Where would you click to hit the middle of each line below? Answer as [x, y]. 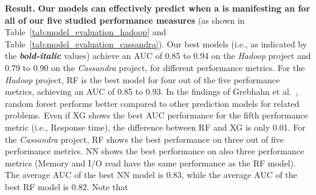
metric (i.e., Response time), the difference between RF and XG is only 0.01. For [155, 127]
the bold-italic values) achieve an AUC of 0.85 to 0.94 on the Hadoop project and [158, 56]
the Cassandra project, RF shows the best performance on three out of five [145, 139]
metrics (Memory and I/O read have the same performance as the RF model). [151, 162]
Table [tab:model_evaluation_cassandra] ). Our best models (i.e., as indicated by [156, 43]
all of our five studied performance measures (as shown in [125, 20]
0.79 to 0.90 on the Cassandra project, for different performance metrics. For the [155, 67]
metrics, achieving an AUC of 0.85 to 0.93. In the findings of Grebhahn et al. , [152, 91]
